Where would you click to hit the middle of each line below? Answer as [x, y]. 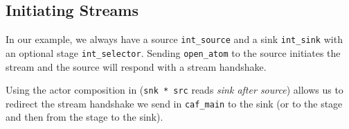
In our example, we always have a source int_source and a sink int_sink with [174, 39]
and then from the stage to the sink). [84, 117]
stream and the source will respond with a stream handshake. [136, 66]
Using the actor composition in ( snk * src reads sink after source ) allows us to [174, 90]
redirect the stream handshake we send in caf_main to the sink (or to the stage [174, 103]
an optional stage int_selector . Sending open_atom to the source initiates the [173, 52]
